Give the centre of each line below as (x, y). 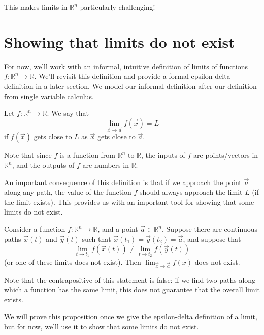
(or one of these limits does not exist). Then (73, 262)
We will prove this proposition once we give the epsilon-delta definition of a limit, (131, 316)
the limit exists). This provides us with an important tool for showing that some (129, 202)
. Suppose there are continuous (209, 229)
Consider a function (35, 229)
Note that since (28, 155)
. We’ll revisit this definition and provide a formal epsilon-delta (132, 76)
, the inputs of (163, 155)
